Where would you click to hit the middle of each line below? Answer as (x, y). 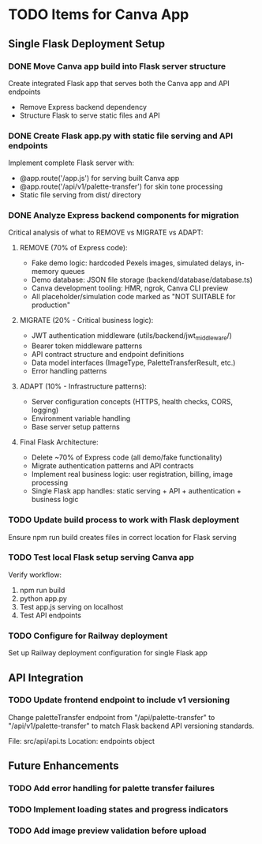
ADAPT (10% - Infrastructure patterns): (83, 386)
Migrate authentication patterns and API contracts (112, 466)
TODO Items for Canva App (99, 15)
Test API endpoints (50, 615)
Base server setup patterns (75, 427)
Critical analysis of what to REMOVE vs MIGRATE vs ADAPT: (106, 233)
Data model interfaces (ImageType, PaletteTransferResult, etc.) (133, 363)
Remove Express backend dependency (83, 107)
